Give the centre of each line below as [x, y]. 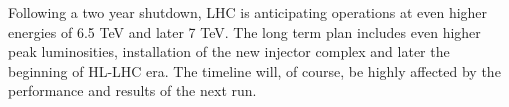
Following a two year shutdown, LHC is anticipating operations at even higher [248, 12]
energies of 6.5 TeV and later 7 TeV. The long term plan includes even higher [244, 31]
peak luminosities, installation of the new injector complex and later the [229, 51]
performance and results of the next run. [132, 90]
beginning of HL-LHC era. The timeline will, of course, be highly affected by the [254, 70]
